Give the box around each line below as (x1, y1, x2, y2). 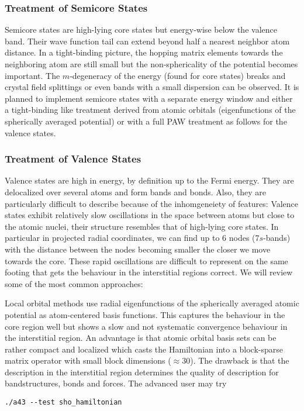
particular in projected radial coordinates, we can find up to (5, 232, 220, 244)
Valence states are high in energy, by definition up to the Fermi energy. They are (5, 174, 294, 186)
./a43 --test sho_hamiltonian (5, 398, 122, 407)
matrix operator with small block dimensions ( (5, 354, 171, 367)
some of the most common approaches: (5, 277, 143, 289)
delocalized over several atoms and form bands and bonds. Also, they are (5, 185, 266, 198)
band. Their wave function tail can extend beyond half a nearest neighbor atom (5, 34, 290, 47)
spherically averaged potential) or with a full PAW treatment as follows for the (5, 115, 287, 127)
